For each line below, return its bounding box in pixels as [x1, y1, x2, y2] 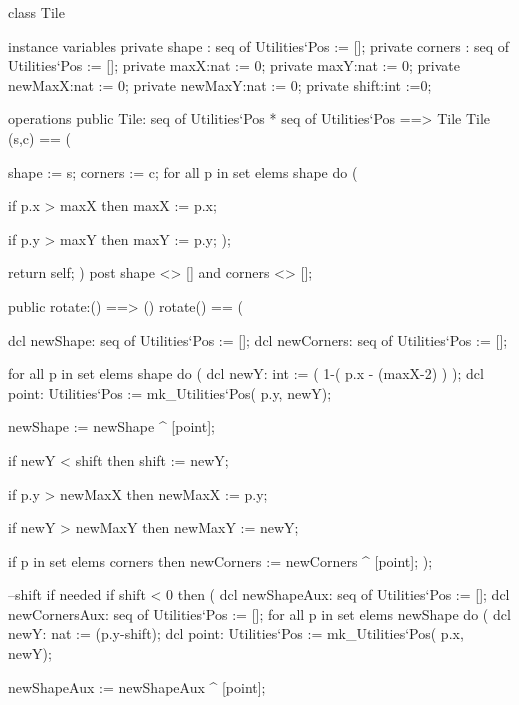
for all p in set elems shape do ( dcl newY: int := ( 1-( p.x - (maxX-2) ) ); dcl [8, 363, 484, 384]
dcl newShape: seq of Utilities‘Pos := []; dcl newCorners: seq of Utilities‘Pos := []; [8, 329, 508, 350]
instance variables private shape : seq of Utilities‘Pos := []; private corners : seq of [8, 35, 510, 56]
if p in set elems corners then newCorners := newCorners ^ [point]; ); [8, 550, 433, 571]
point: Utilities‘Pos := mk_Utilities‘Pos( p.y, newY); [8, 382, 332, 403]
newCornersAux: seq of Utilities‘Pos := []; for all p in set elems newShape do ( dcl [8, 603, 511, 624]
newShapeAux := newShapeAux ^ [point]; [8, 676, 266, 697]
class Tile [8, 2, 65, 22]
